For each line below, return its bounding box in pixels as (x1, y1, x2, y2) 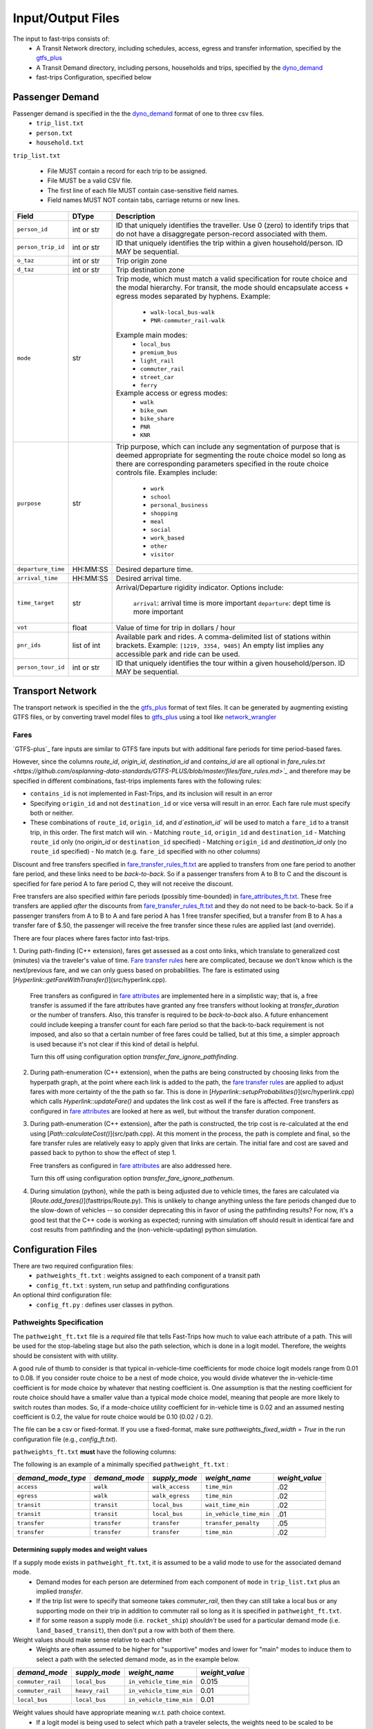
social (150, 526, 171, 533)
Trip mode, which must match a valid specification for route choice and (115, 274, 347, 284)
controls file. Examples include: (115, 468, 218, 477)
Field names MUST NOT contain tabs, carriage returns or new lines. (47, 196, 240, 204)
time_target (17, 599, 55, 607)
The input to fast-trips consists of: (12, 35, 110, 43)
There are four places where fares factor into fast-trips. (12, 934, 171, 942)
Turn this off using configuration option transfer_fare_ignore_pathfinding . (30, 1052, 238, 1061)
